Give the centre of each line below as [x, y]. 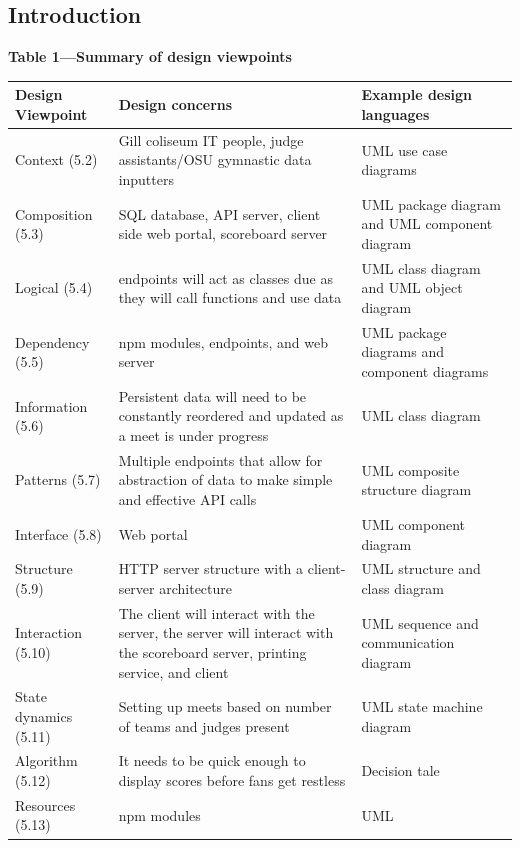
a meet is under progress [193, 435]
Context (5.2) [56, 159]
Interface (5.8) [58, 533]
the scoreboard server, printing [212, 651]
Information [51, 405]
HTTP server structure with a [211, 568]
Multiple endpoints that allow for [220, 459]
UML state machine [422, 706]
